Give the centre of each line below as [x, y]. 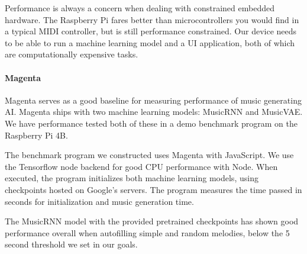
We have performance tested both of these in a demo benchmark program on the [151, 123]
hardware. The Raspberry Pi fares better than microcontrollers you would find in [152, 19]
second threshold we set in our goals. [71, 244]
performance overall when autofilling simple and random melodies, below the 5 [147, 232]
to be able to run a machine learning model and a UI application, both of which [150, 42]
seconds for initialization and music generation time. [99, 201]
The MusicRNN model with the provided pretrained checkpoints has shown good [152, 221]
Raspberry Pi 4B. [36, 135]
